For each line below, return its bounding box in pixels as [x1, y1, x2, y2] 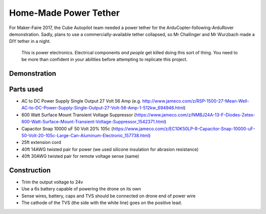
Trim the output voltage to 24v [21, 179, 83, 185]
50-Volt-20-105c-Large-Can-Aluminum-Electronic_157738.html [21, 132, 149, 138]
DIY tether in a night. [9, 38, 51, 44]
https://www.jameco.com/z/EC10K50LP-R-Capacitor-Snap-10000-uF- [112, 126, 256, 132]
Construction [9, 166, 51, 175]
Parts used [9, 85, 43, 93]
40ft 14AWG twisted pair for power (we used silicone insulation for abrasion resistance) [21, 146, 199, 152]
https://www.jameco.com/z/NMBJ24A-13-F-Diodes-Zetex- [135, 111, 256, 118]
